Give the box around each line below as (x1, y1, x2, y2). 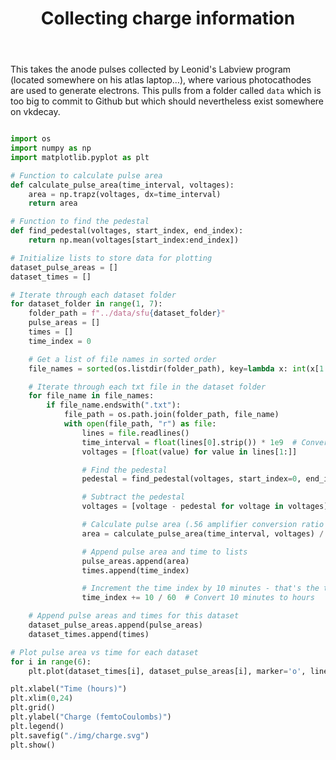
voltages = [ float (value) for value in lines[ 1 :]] (81, 447, 298, 457)
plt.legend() (10, 721, 65, 731)
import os (10, 134, 52, 144)
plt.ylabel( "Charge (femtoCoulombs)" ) (10, 712, 172, 722)
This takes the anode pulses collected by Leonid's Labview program (10, 63, 292, 76)
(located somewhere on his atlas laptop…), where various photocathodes (10, 74, 312, 86)
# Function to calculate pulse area (10, 170, 163, 181)
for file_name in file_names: (28, 391, 155, 401)
